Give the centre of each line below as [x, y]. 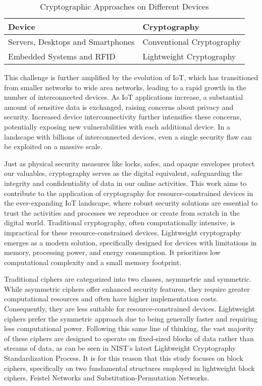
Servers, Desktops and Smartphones [71, 42]
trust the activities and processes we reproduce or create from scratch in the [122, 212]
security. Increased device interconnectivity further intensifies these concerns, [123, 117]
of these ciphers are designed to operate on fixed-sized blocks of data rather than [129, 338]
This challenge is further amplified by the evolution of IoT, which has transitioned [131, 77]
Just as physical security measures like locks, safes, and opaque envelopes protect [129, 163]
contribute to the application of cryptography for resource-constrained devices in [129, 193]
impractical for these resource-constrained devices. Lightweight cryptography [123, 232]
